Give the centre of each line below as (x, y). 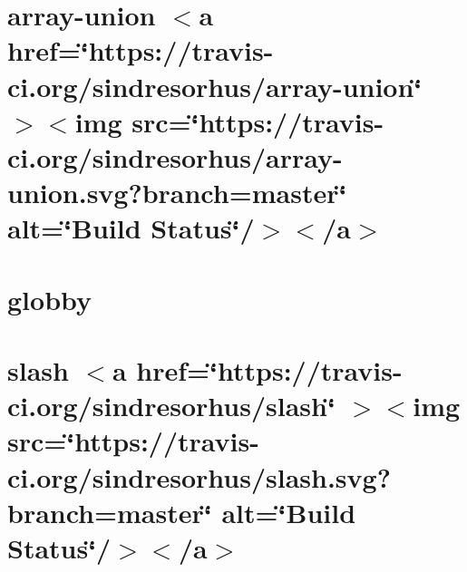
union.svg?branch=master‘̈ (177, 193)
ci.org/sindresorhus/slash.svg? (199, 476)
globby (50, 299)
